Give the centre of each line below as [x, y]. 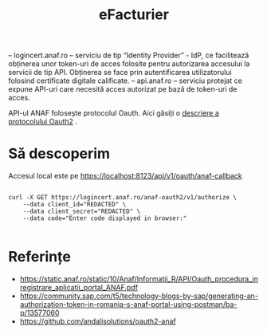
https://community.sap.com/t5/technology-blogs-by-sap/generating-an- [139, 296]
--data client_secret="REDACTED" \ [82, 212]
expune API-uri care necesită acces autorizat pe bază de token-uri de [123, 89]
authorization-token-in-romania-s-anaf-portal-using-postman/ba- [128, 305]
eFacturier [134, 15]
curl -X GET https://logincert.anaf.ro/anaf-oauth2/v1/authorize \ [123, 198]
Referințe [40, 257]
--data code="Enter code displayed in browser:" [105, 218]
